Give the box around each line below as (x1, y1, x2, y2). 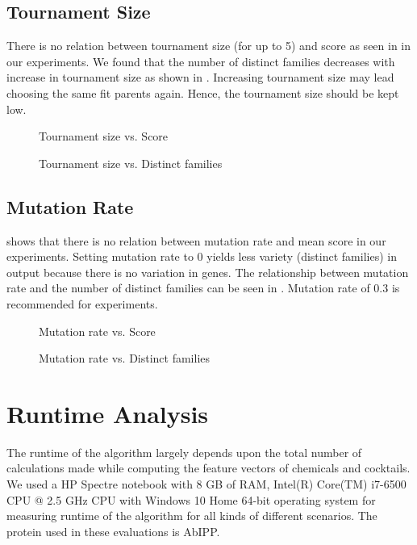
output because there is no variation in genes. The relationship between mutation (6, 263, 409, 280)
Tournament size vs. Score (39, 128, 169, 145)
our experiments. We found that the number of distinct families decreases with (6, 52, 395, 69)
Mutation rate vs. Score (39, 322, 156, 339)
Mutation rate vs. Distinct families (39, 350, 211, 367)
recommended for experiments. (6, 295, 158, 312)
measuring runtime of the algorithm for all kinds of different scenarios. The (6, 507, 377, 524)
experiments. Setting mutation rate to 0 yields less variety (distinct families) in (6, 248, 397, 265)
